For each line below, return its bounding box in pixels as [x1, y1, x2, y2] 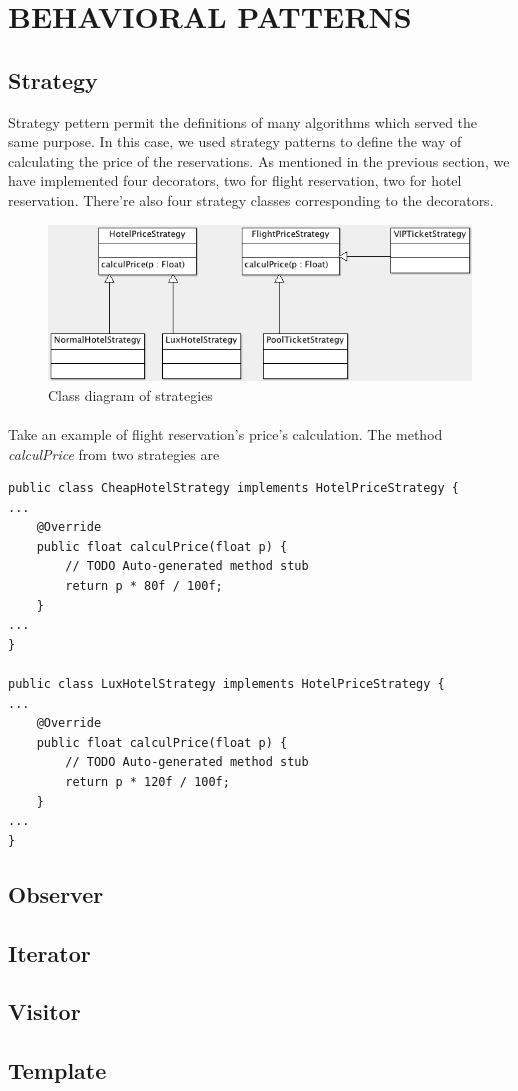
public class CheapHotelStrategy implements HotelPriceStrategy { [8, 481, 460, 496]
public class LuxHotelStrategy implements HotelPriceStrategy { [8, 677, 445, 692]
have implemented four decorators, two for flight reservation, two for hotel [8, 170, 462, 191]
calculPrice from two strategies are [8, 443, 220, 464]
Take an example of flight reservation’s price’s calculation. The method [8, 423, 443, 444]
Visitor [8, 996, 81, 1027]
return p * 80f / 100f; [65, 579, 223, 594]
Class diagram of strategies [48, 384, 213, 405]
